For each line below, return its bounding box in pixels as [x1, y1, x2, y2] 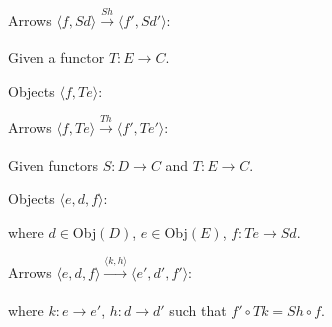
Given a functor [8, 47, 105, 68]
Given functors [8, 154, 99, 175]
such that [169, 299, 227, 320]
